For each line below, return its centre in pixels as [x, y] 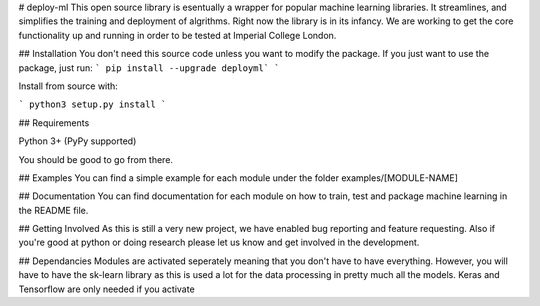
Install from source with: [68, 86]
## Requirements [54, 122]
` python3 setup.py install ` [92, 104]
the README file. [53, 210]
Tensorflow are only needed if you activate [106, 289]
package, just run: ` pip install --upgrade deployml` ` [149, 67]
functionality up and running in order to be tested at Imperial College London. [177, 35]
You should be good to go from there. [96, 159]
